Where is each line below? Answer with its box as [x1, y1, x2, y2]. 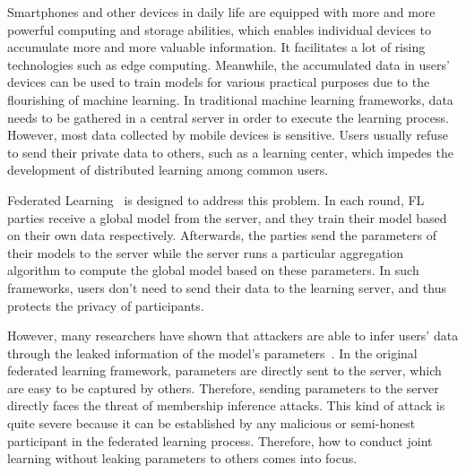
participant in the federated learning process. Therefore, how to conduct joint [7, 431, 433, 450]
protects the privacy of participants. [7, 296, 204, 314]
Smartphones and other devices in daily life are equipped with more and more [7, 3, 436, 21]
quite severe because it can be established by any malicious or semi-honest [7, 414, 416, 433]
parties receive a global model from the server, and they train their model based [7, 208, 447, 227]
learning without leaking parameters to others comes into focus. [7, 449, 358, 468]
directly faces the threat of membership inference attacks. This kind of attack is [7, 396, 445, 415]
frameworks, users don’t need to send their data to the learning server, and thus [7, 278, 446, 297]
